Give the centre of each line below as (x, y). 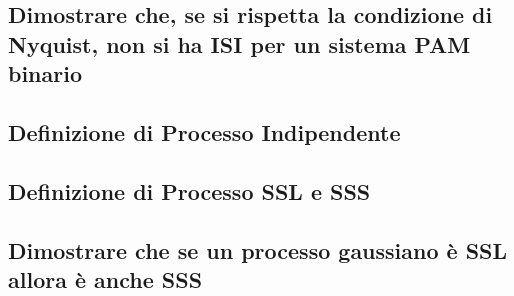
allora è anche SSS (105, 278)
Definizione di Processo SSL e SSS (189, 190)
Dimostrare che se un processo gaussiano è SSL (258, 249)
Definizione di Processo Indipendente (204, 131)
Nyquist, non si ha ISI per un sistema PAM (239, 43)
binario (45, 73)
